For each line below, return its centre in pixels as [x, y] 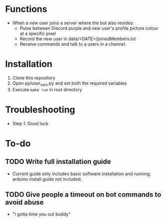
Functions [26, 9]
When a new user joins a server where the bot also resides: [73, 23]
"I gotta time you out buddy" [41, 214]
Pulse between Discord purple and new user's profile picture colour [89, 28]
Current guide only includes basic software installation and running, [82, 174]
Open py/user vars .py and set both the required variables [70, 84]
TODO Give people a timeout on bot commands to [83, 194]
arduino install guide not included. [47, 179]
